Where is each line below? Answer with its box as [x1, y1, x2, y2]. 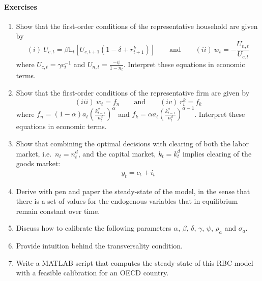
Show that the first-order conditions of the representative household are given [16, 20, 258, 31]
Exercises [4, 1, 37, 12]
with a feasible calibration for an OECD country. [16, 267, 169, 278]
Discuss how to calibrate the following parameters [16, 223, 171, 233]
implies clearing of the [183, 148, 252, 159]
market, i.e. [16, 148, 52, 159]
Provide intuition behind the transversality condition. [16, 240, 183, 251]
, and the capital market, [78, 148, 156, 159]
